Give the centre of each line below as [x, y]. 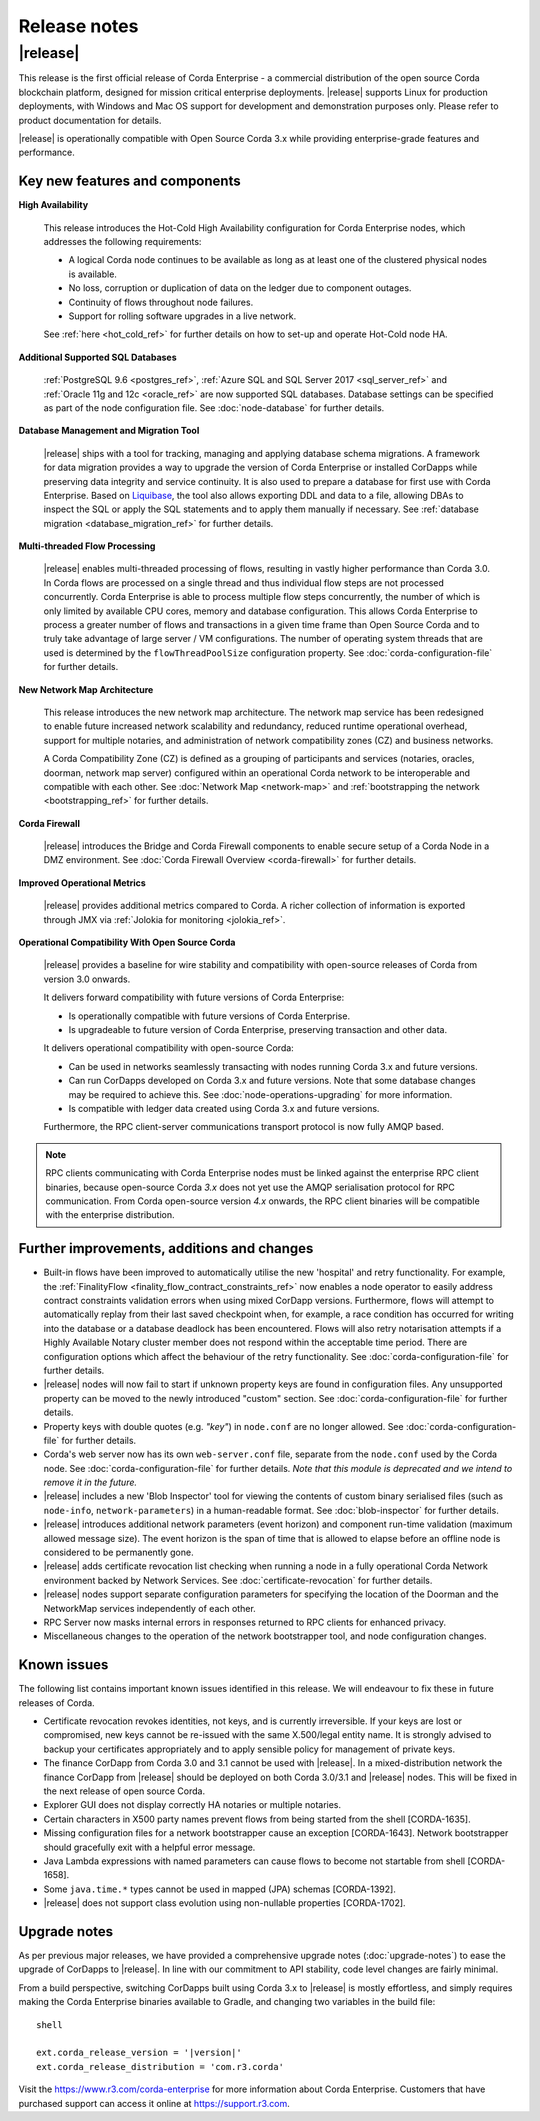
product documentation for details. [90, 120]
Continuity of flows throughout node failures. [161, 302]
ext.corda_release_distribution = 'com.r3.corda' [160, 2066]
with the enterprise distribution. [110, 1215]
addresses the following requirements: [122, 242]
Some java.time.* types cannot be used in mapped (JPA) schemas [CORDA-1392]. [220, 1889]
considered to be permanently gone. [118, 1552]
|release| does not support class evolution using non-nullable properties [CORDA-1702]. [224, 1903]
